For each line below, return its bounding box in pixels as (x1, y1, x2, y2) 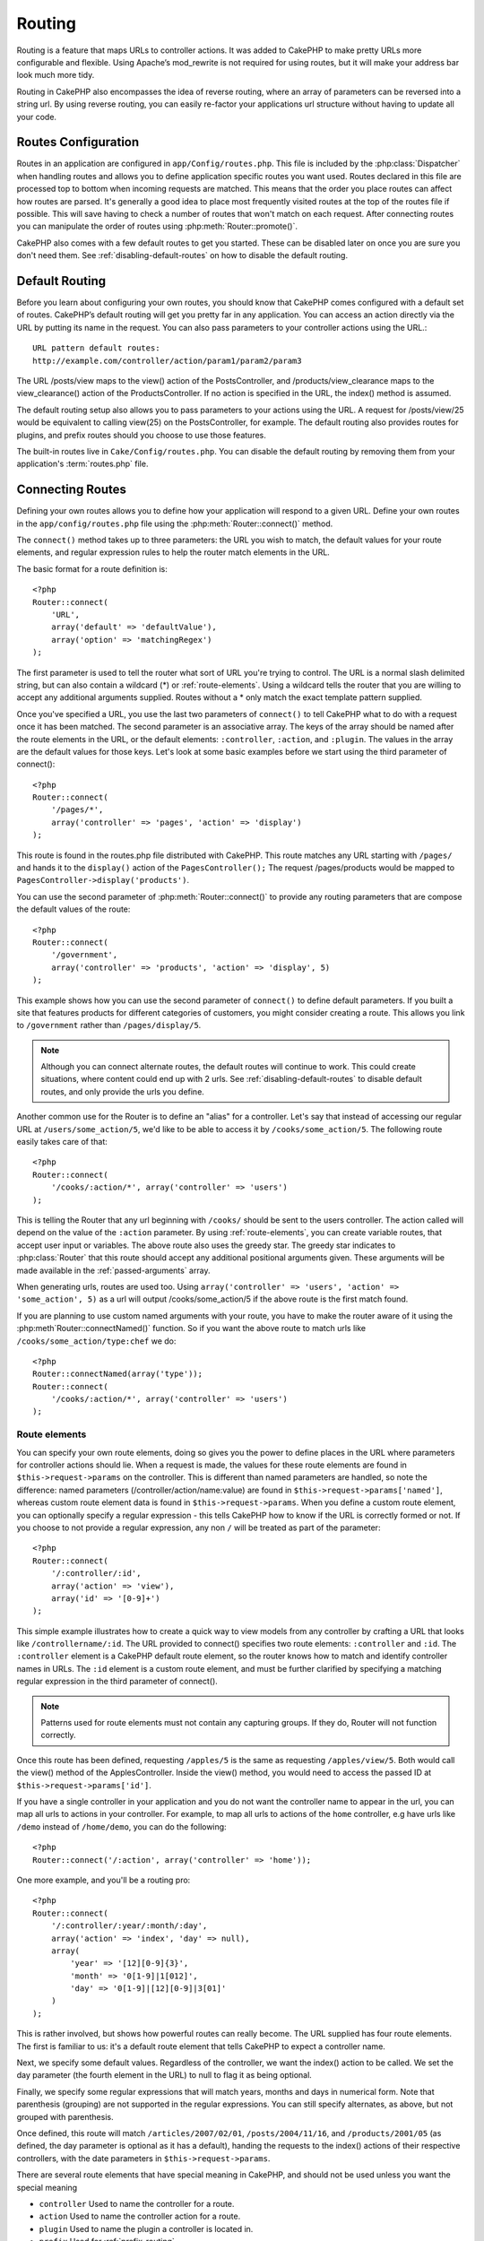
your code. (16, 111, 57, 122)
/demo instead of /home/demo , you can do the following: (16, 1821, 228, 1832)
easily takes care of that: (16, 1137, 108, 1147)
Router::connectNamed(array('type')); (32, 1369, 203, 1380)
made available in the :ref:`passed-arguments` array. (16, 1265, 211, 1276)
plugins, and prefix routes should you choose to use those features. (16, 429, 266, 440)
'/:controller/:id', (50, 1569, 142, 1579)
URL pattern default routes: (32, 343, 160, 353)
